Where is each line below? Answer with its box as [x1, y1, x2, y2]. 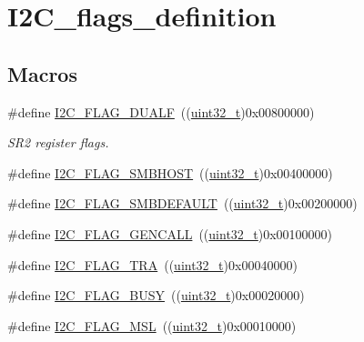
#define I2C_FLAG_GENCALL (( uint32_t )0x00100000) [7, 224, 333, 243]
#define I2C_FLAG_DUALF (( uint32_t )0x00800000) [7, 102, 315, 121]
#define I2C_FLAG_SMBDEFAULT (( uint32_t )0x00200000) [7, 194, 358, 213]
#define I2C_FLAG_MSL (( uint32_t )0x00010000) [7, 316, 297, 335]
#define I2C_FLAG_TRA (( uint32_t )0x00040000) [7, 255, 298, 274]
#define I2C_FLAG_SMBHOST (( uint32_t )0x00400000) [7, 163, 333, 182]
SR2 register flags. [7, 133, 109, 152]
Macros [7, 59, 77, 87]
